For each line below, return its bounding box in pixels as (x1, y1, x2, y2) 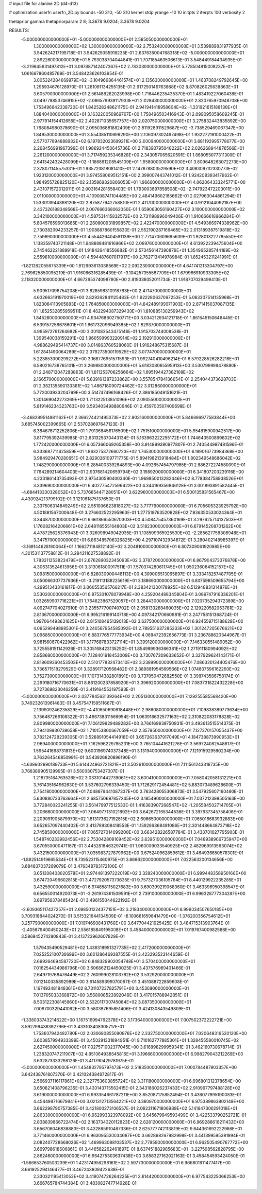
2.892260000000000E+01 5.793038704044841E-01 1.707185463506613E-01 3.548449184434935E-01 (33, 56, 242, 63)
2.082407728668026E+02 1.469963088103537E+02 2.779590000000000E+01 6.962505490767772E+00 (33, 1139, 248, 1145)
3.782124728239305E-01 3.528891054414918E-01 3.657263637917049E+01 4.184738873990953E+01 (33, 734, 240, 740)
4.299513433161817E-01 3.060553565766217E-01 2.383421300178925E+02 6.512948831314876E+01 (33, 584, 237, 590)
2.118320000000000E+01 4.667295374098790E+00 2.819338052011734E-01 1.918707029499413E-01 (21, 277, 228, 282)
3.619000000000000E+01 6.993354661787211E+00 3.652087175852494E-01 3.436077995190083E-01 (33, 1091, 242, 1097)
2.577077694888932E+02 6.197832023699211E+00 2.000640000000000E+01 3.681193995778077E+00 (33, 139, 245, 144)
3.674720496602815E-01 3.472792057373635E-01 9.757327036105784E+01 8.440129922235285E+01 (33, 877, 241, 883)
